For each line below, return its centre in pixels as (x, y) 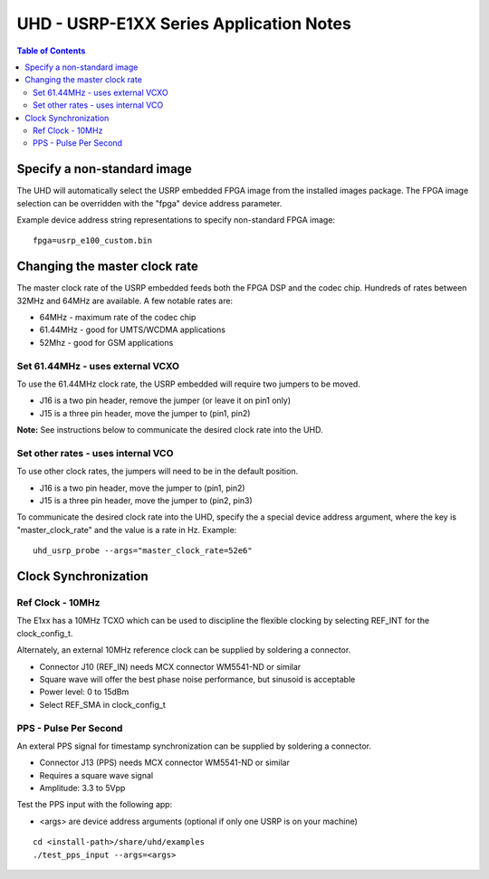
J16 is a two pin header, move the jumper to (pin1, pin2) (142, 488)
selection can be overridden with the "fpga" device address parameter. (149, 203)
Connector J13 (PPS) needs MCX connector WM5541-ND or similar (164, 763)
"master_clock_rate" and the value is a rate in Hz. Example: (127, 530)
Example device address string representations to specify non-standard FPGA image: (176, 220)
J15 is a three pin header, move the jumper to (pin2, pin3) (146, 501)
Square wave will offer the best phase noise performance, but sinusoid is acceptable (197, 679)
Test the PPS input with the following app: (95, 805)
